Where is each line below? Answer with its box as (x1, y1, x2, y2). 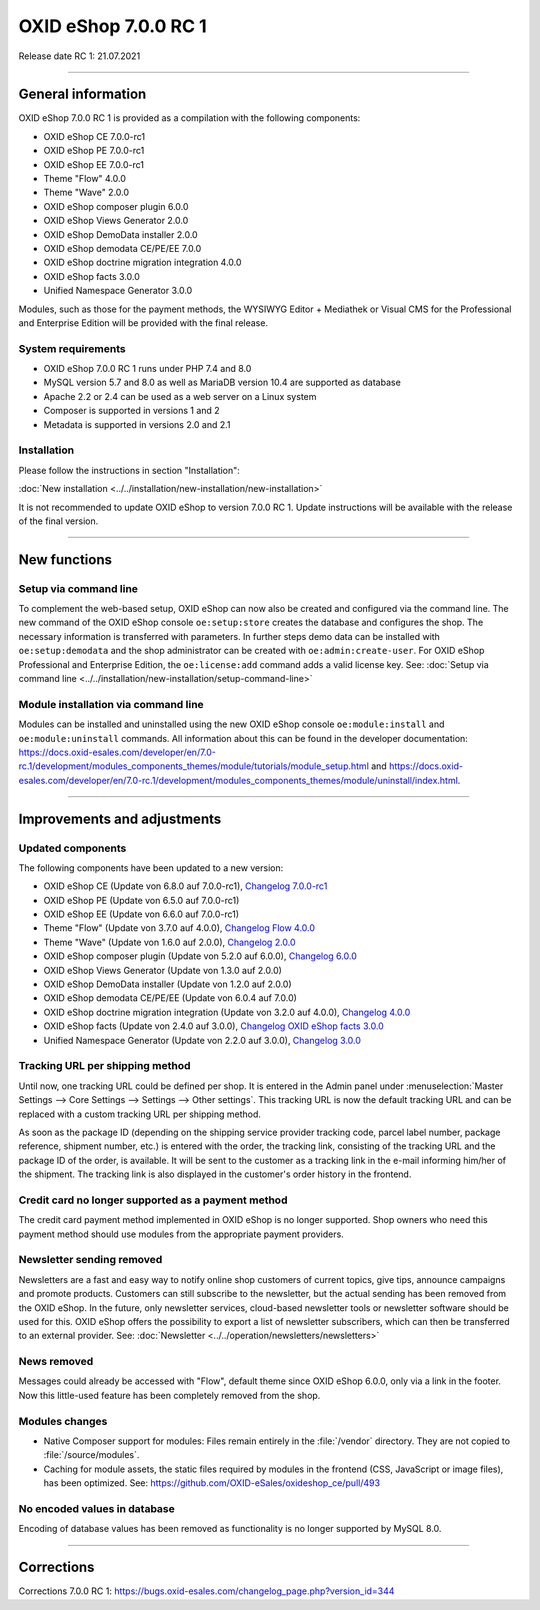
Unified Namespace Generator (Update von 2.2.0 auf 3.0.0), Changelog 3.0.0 (43, 1034, 362, 1046)
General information (18, 86, 147, 103)
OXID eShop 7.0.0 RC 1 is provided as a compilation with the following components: (18, 112, 361, 124)
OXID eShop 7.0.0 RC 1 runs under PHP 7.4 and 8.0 (43, 363, 252, 375)
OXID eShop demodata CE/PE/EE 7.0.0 (43, 242, 202, 254)
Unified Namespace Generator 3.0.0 (43, 285, 193, 297)
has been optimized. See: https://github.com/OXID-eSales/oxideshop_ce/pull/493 (43, 1477, 380, 1489)
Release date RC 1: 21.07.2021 (18, 50, 141, 62)
